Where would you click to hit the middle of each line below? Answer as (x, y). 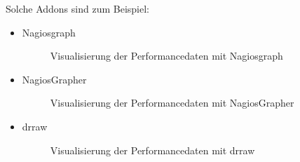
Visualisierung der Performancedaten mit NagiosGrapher (172, 103)
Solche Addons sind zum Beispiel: (77, 8)
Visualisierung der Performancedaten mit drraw (152, 150)
